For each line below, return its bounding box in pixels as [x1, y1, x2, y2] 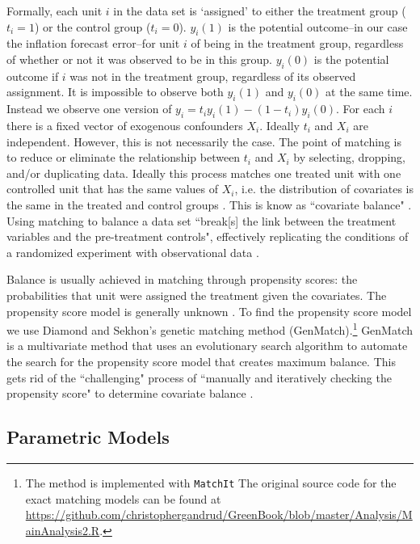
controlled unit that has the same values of [6, 180, 218, 197]
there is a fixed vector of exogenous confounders [6, 116, 243, 133]
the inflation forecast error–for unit [6, 35, 180, 52]
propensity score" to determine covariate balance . [6, 385, 254, 402]
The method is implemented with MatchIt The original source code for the [25, 474, 397, 491]
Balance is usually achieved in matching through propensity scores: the [6, 271, 358, 288]
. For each [336, 100, 385, 117]
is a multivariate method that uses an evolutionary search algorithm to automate [6, 337, 408, 354]
